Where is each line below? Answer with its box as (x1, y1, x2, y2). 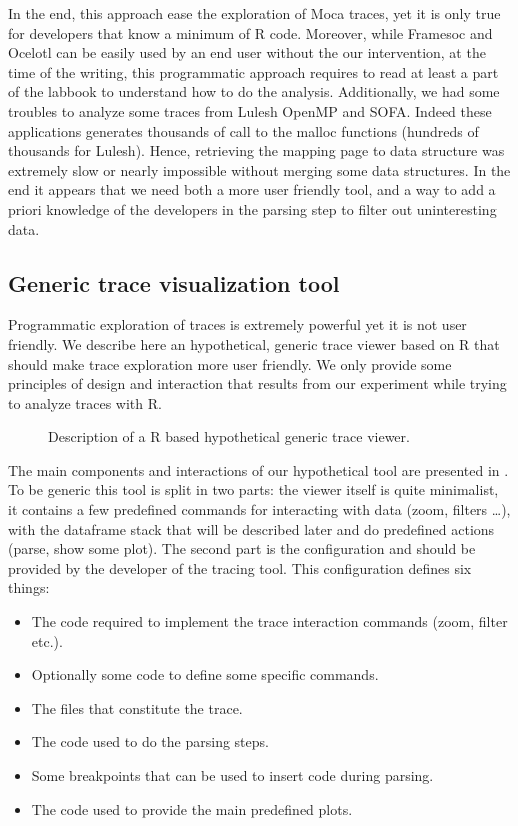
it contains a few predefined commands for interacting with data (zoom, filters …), (8, 499, 511, 520)
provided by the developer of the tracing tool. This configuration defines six (8, 557, 472, 578)
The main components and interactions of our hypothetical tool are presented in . (8, 459, 509, 480)
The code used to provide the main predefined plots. (31, 798, 353, 819)
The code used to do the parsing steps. (31, 731, 269, 752)
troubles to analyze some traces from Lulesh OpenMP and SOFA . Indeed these (8, 100, 492, 121)
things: (8, 577, 50, 598)
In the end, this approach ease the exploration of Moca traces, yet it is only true (8, 3, 501, 23)
